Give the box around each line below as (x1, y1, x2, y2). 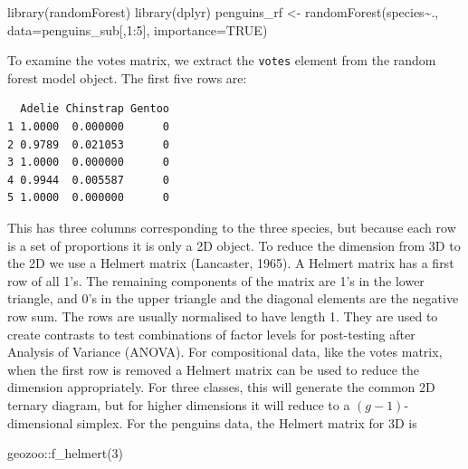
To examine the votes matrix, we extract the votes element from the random (7, 51, 436, 70)
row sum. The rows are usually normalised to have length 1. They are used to (7, 306, 438, 325)
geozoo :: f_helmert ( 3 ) (7, 444, 124, 463)
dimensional (7, 413, 73, 432)
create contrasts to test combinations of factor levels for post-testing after (7, 324, 415, 343)
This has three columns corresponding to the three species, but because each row (7, 218, 456, 236)
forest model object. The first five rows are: (7, 68, 247, 87)
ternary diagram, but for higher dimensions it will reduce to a (7, 395, 350, 414)
